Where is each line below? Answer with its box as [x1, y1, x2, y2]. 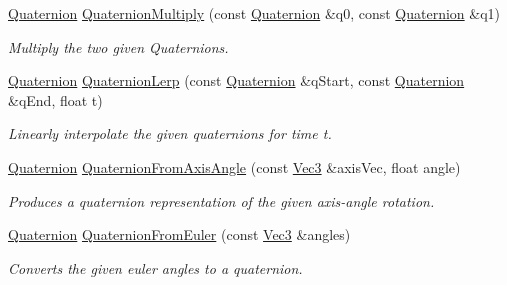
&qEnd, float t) [8, 89, 103, 110]
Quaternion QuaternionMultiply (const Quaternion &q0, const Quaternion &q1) [8, 3, 501, 23]
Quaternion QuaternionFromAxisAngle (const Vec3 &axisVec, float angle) [8, 156, 461, 177]
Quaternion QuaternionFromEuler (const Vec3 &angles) [8, 224, 351, 245]
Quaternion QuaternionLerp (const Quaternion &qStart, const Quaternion [8, 70, 465, 91]
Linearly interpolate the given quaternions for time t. [8, 123, 332, 144]
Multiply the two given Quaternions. [8, 36, 229, 57]
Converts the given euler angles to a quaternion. [8, 257, 303, 278]
